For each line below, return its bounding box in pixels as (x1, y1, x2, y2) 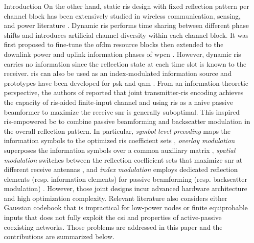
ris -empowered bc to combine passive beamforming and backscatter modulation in (4, 116, 250, 126)
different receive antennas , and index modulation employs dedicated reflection (4, 164, 238, 174)
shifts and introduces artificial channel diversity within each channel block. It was (4, 29, 249, 40)
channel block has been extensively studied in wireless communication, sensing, (4, 10, 241, 21)
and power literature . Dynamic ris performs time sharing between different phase (4, 20, 249, 30)
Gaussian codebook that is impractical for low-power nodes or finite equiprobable (4, 202, 248, 213)
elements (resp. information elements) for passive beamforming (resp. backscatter (4, 173, 247, 184)
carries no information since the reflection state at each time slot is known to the (4, 58, 247, 69)
